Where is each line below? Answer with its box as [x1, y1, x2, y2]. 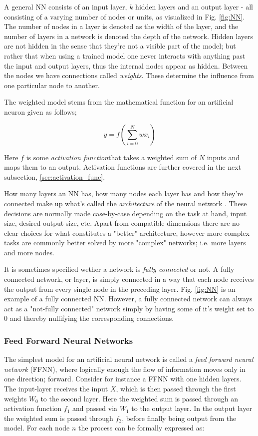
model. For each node [4, 422, 70, 433]
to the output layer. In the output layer [131, 403, 252, 413]
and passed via [72, 403, 118, 413]
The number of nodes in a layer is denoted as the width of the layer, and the [4, 21, 239, 32]
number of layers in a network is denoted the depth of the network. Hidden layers [4, 31, 253, 41]
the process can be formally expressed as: [78, 422, 205, 433]
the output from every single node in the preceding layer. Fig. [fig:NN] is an [4, 283, 236, 294]
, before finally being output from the [122, 412, 237, 423]
